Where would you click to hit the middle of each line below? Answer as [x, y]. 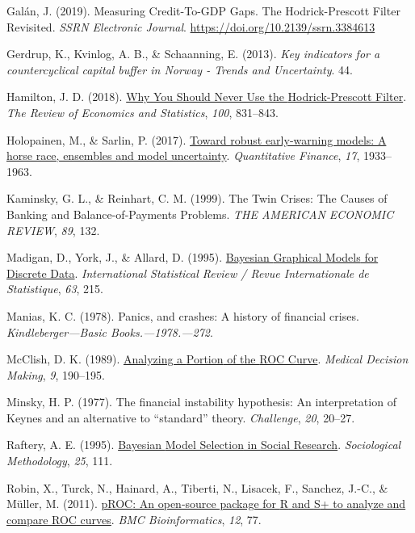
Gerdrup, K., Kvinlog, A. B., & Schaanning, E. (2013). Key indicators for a [193, 54]
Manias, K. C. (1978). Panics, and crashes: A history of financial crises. [183, 315]
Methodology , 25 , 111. [60, 461]
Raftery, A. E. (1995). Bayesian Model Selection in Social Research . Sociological [204, 445]
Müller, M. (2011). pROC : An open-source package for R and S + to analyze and [206, 504]
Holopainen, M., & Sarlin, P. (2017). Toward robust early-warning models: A [197, 139]
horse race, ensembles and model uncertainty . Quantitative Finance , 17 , [183, 155]
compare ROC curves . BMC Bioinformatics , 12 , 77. [134, 519]
